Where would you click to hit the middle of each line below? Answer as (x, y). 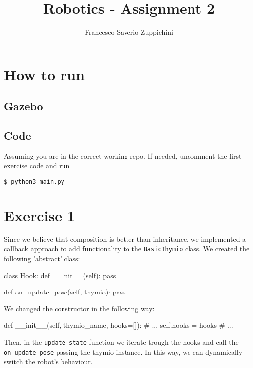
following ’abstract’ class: (42, 258)
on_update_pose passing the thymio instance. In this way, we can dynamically (123, 351)
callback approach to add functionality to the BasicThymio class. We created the (127, 249)
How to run (44, 74)
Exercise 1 (40, 215)
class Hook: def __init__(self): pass (60, 275)
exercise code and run (37, 166)
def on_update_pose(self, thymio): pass (65, 292)
